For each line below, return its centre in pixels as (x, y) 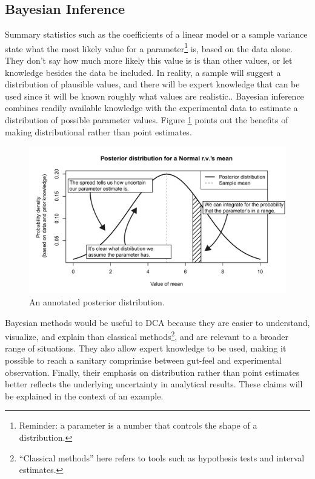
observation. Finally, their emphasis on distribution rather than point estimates (152, 372)
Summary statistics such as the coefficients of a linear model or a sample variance (156, 34)
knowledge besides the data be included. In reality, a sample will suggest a (143, 72)
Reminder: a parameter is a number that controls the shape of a (138, 425)
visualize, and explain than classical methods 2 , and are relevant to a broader (147, 335)
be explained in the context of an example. (84, 396)
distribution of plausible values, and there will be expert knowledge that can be (152, 84)
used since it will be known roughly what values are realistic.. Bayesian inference (154, 96)
